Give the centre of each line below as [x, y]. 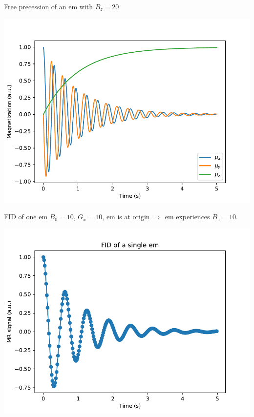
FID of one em [26, 217]
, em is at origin [126, 217]
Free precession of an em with [49, 6]
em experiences [187, 217]
